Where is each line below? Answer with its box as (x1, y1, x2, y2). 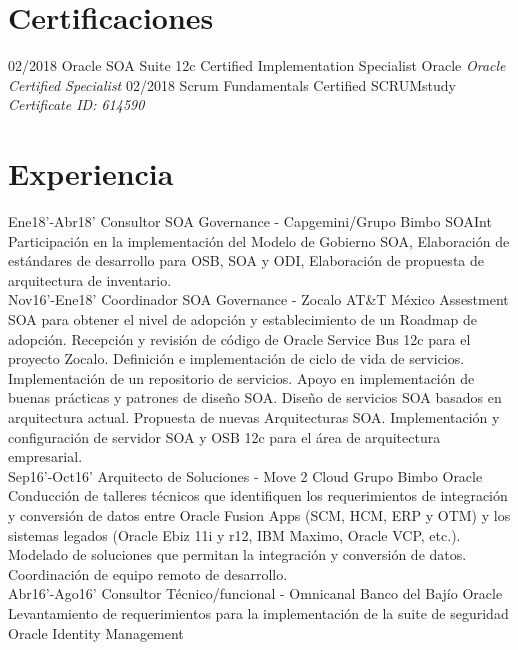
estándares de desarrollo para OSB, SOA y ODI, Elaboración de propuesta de (8, 250, 484, 271)
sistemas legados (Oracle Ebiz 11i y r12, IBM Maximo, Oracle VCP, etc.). (8, 524, 461, 545)
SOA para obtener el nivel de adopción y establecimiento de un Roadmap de (8, 309, 477, 329)
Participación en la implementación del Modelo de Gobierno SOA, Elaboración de (8, 230, 510, 251)
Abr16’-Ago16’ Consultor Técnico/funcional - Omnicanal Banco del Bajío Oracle (8, 583, 503, 604)
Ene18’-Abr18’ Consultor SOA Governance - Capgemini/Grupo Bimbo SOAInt (8, 211, 492, 232)
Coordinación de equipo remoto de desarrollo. (8, 563, 288, 584)
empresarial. (8, 446, 83, 467)
